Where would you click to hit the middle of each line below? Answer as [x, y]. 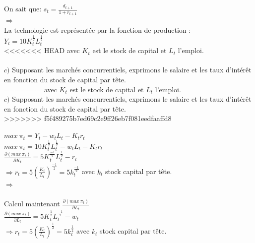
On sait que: [23, 8]
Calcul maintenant [32, 204]
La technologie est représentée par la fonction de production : [97, 30]
